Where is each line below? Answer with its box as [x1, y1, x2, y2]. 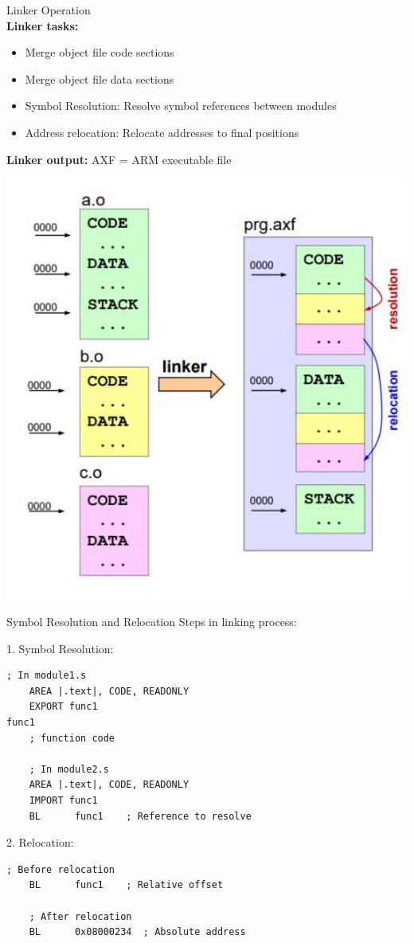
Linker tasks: [6, 17, 79, 33]
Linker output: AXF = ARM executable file [6, 151, 232, 167]
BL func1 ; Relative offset [29, 879, 224, 891]
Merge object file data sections [25, 70, 174, 87]
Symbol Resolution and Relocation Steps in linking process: [6, 613, 297, 630]
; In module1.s [6, 670, 87, 682]
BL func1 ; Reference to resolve [29, 810, 252, 822]
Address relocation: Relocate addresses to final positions [25, 123, 299, 140]
